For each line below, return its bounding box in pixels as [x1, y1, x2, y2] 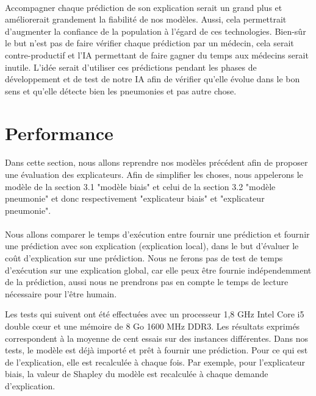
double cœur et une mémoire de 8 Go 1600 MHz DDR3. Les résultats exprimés [5, 320, 300, 333]
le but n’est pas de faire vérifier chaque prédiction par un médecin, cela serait [5, 37, 294, 49]
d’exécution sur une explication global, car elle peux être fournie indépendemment [5, 263, 312, 276]
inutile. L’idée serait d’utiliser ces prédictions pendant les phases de [5, 60, 257, 73]
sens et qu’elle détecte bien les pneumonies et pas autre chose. [5, 84, 237, 97]
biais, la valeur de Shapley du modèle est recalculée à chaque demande [5, 367, 268, 380]
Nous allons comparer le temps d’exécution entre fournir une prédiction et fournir [5, 227, 310, 240]
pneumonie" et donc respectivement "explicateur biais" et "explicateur [5, 192, 265, 205]
